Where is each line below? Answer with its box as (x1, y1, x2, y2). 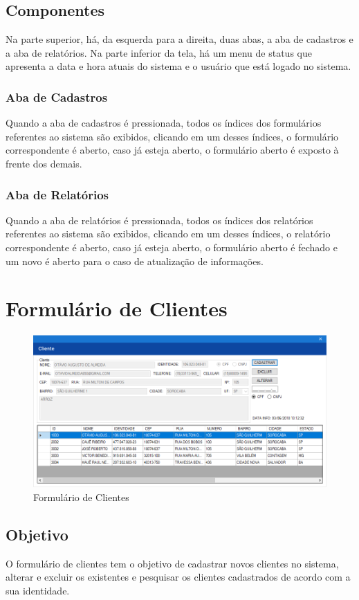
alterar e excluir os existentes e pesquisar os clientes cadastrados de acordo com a (6, 570, 351, 584)
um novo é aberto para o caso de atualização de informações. (6, 253, 264, 268)
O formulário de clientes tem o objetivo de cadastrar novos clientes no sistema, (6, 556, 339, 570)
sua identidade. (6, 583, 70, 597)
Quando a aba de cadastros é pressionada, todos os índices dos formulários (6, 116, 322, 130)
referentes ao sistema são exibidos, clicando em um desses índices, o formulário (6, 129, 339, 143)
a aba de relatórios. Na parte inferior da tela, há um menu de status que (6, 45, 312, 60)
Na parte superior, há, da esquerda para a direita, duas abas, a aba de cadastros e (6, 32, 353, 46)
